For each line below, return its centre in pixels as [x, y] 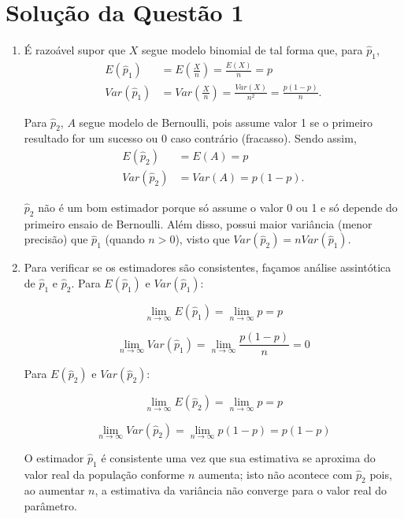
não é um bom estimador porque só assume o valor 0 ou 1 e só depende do [218, 208]
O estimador [54, 457]
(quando [125, 239]
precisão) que [56, 239]
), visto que [202, 239]
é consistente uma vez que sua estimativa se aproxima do [238, 457]
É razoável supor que [75, 50]
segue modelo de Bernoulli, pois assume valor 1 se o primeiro [226, 122]
